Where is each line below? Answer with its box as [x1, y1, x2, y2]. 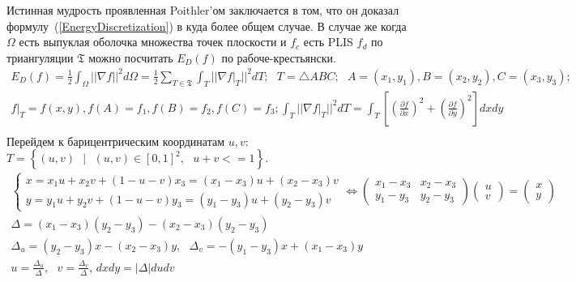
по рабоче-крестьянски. [221, 49, 336, 66]
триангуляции [6, 49, 74, 66]
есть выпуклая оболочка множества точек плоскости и [19, 33, 287, 50]
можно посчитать [88, 49, 173, 66]
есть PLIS [303, 33, 353, 50]
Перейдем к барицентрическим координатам [6, 132, 225, 149]
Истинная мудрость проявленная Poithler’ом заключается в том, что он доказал [6, 2, 399, 18]
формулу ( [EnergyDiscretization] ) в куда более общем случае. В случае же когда [6, 17, 407, 34]
